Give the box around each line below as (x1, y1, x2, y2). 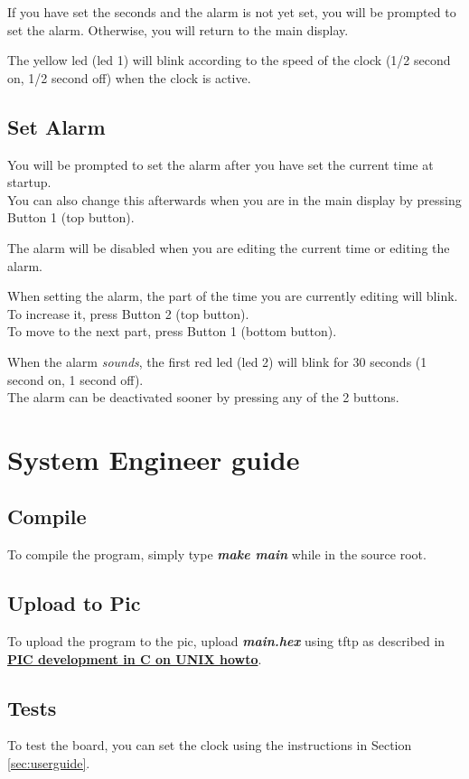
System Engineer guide (7, 440, 300, 477)
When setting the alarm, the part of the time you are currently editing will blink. (7, 286, 458, 305)
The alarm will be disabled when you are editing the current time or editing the (7, 238, 450, 257)
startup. (7, 173, 52, 192)
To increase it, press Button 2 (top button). (7, 304, 249, 323)
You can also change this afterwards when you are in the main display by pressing (7, 190, 462, 209)
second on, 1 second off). (7, 370, 144, 389)
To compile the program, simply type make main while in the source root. (7, 545, 427, 564)
